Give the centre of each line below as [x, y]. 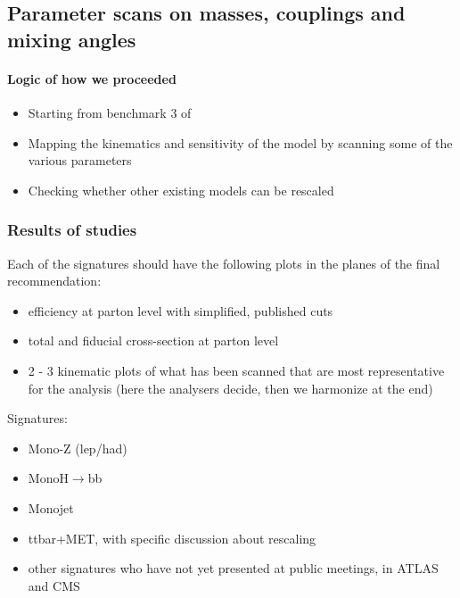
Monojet [51, 507]
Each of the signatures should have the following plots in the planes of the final [224, 263]
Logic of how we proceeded [92, 78]
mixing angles [72, 39]
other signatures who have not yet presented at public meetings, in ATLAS [233, 568]
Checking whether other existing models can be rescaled [181, 190]
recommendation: [54, 281]
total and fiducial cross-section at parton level [153, 341]
